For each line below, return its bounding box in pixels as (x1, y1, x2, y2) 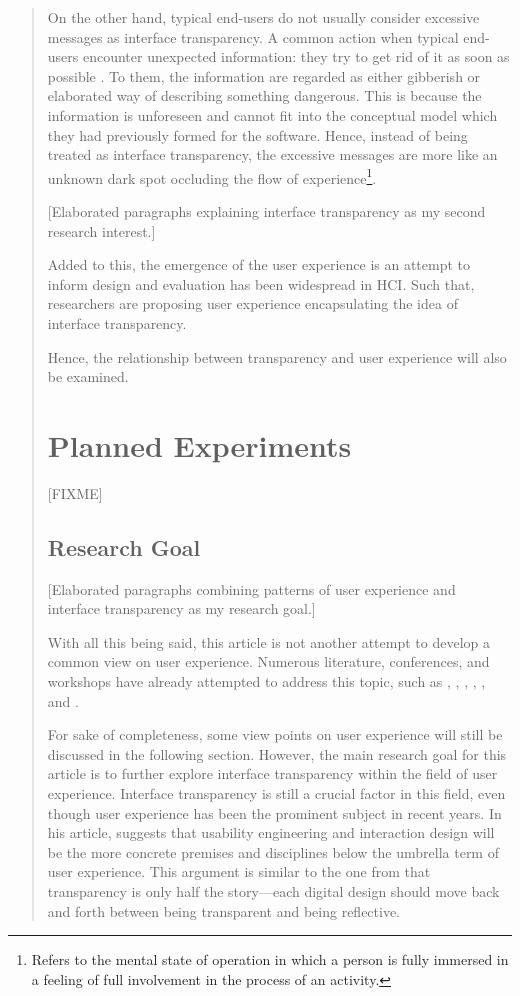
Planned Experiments (47, 424, 352, 465)
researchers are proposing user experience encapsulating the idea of (47, 293, 458, 314)
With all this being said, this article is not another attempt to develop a (47, 631, 490, 652)
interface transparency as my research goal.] (47, 598, 316, 619)
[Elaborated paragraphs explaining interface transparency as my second (47, 201, 486, 221)
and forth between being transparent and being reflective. (47, 900, 401, 921)
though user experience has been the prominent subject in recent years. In (47, 802, 502, 823)
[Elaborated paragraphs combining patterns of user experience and (47, 578, 456, 599)
